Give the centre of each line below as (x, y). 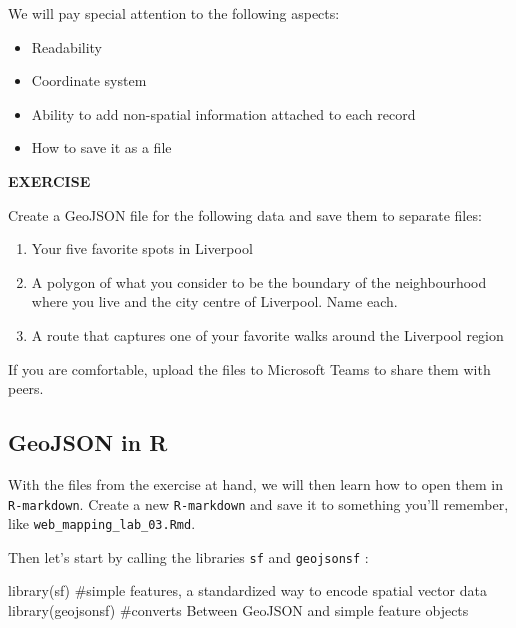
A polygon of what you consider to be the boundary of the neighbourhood (259, 281)
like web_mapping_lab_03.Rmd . (102, 523)
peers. (26, 388)
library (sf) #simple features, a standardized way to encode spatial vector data (247, 590)
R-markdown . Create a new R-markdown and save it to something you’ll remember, (258, 503)
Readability (67, 46)
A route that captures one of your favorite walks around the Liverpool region (267, 334)
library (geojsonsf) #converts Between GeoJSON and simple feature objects (238, 610)
